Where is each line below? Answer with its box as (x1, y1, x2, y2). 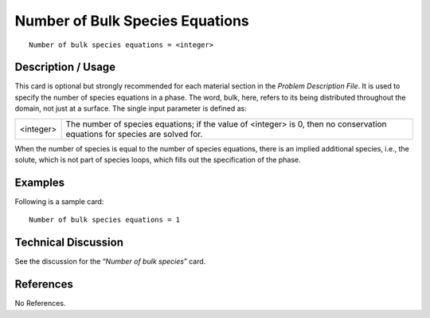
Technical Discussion (14, 236, 123, 249)
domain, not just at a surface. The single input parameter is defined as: (14, 104, 247, 113)
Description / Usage (14, 61, 115, 74)
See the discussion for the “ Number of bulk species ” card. (14, 257, 206, 266)
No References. (14, 299, 66, 308)
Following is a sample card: (14, 196, 104, 206)
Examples (14, 175, 65, 189)
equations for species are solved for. (65, 128, 203, 139)
